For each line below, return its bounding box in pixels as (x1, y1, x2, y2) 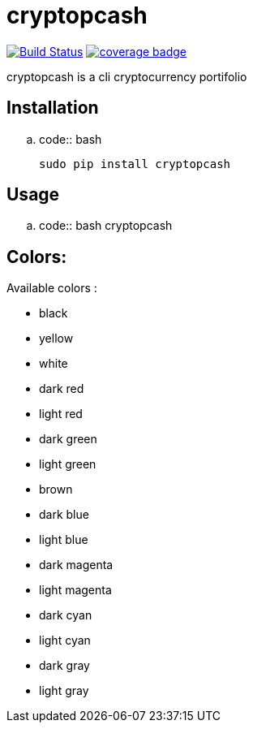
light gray (39, 684, 89, 698)
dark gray (39, 658, 90, 673)
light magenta (39, 583, 112, 597)
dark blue (39, 507, 89, 522)
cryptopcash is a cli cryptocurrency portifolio (6, 69, 247, 84)
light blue (39, 533, 88, 547)
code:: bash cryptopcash (39, 218, 173, 233)
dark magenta (39, 558, 114, 572)
